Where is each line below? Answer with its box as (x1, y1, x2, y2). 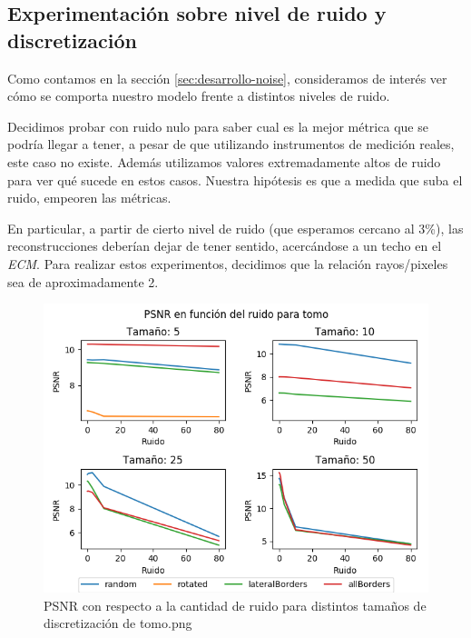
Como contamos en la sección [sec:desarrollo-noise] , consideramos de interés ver (7, 68, 447, 87)
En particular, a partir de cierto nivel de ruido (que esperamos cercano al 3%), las (7, 218, 464, 237)
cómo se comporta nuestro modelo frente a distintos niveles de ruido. (7, 86, 390, 105)
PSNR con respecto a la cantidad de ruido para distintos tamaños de (44, 595, 427, 614)
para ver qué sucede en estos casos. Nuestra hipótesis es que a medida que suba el (7, 170, 463, 189)
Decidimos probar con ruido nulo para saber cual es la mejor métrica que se (7, 116, 428, 135)
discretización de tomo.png (44, 613, 192, 633)
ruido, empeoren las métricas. (7, 188, 172, 207)
